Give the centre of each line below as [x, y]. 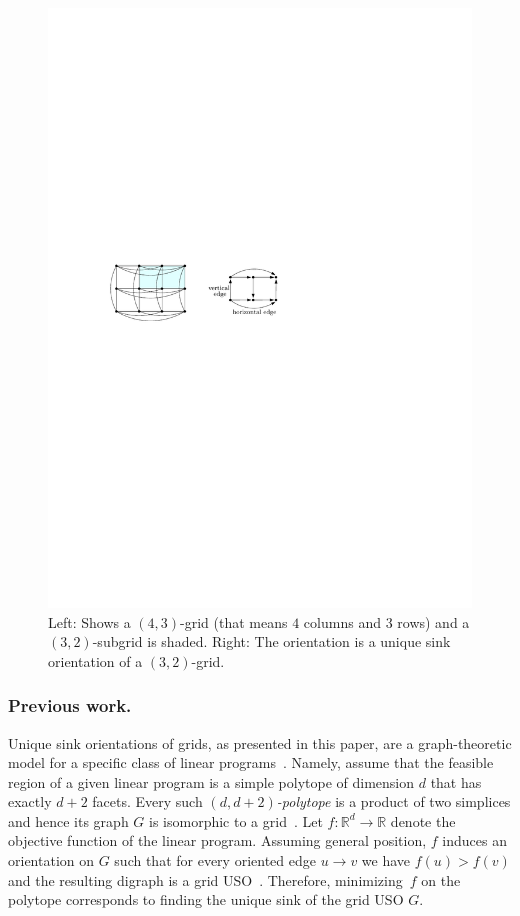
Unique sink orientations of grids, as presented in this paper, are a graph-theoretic [260, 742]
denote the [423, 820]
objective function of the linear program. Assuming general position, [217, 840]
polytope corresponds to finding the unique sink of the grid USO [206, 899]
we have [386, 860]
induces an [474, 840]
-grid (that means [234, 621]
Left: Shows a [89, 621]
